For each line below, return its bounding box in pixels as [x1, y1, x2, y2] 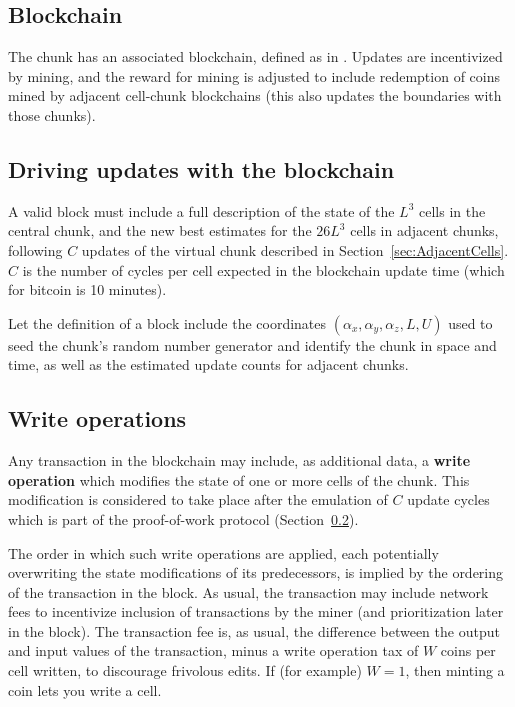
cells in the [419, 200, 486, 221]
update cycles [407, 489, 490, 510]
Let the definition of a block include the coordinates [8, 312, 327, 333]
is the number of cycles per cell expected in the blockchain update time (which [22, 259, 505, 280]
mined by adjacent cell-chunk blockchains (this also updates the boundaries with [8, 85, 502, 106]
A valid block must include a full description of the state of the [8, 200, 395, 221]
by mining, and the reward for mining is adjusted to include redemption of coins [8, 65, 500, 86]
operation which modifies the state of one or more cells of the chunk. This [8, 469, 470, 490]
